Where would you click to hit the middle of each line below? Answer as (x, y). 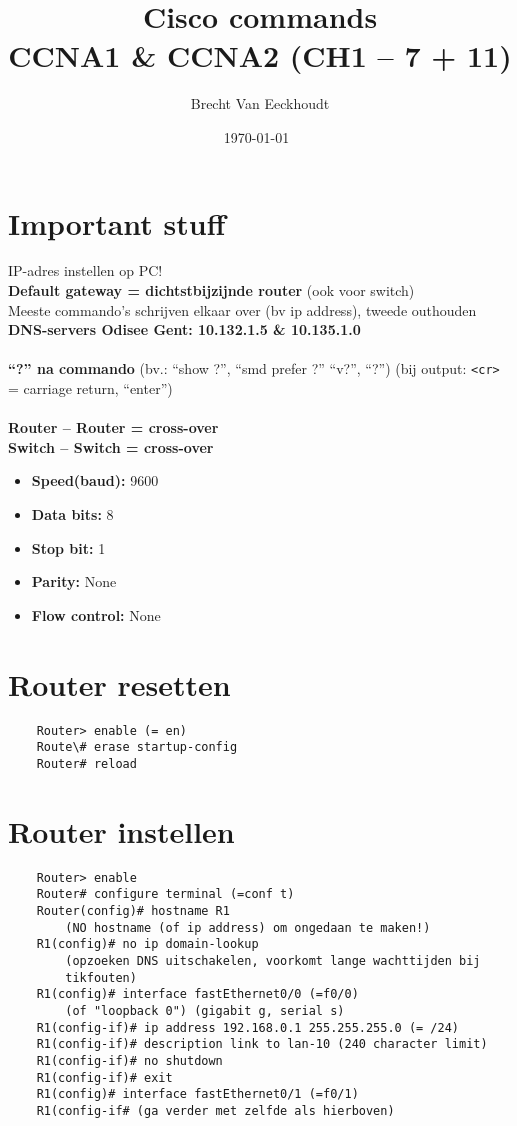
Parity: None (74, 581)
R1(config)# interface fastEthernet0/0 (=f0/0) (197, 994)
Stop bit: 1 (68, 547)
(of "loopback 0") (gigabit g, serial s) (205, 1010)
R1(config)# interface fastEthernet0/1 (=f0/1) (197, 1094)
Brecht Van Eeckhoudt (260, 103)
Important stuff (117, 222)
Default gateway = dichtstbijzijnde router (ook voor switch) (211, 290)
